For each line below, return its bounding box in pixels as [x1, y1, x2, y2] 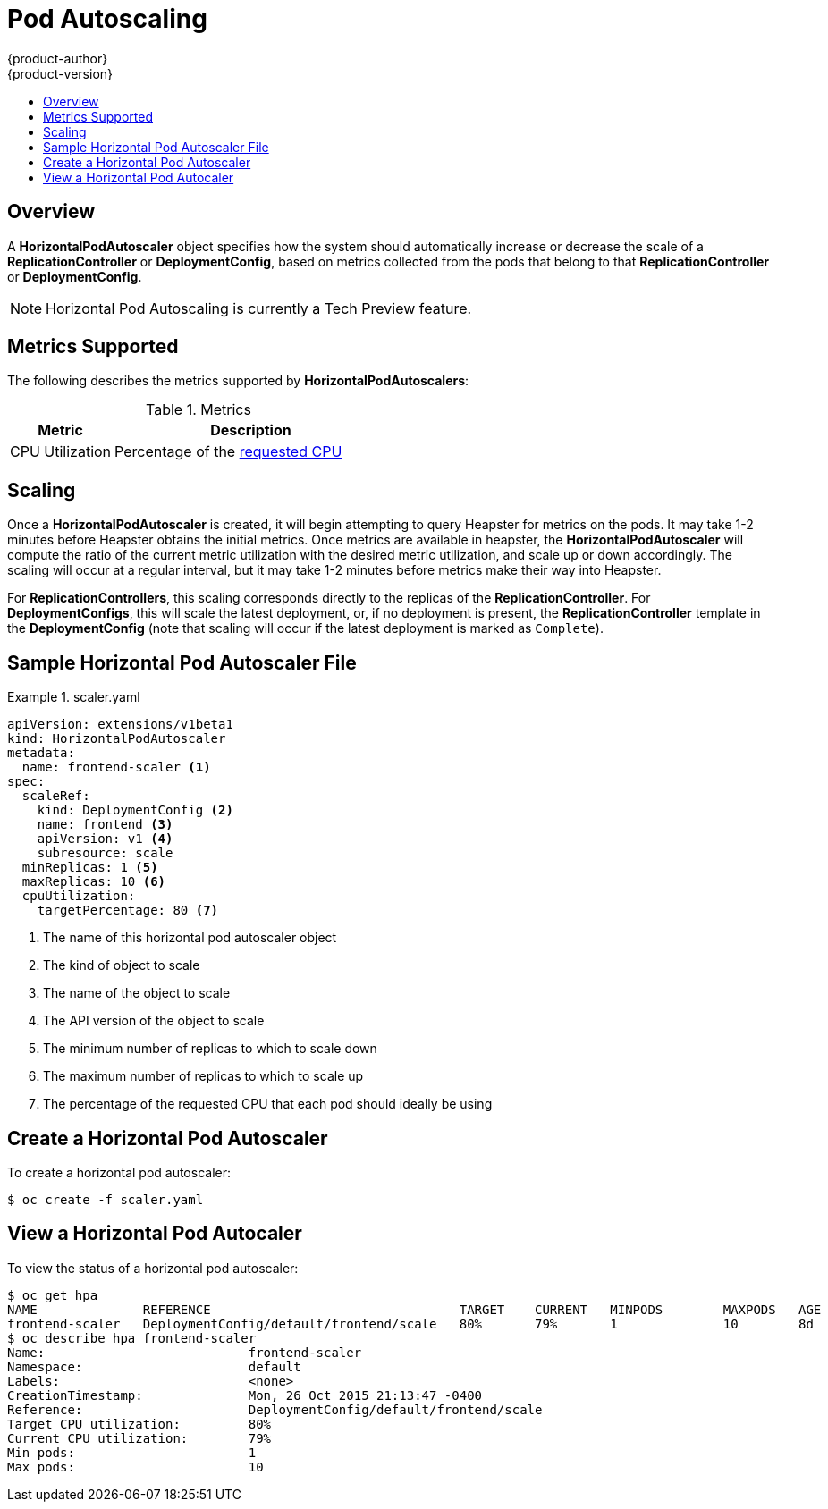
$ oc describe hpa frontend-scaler [7, 1330, 257, 1345]
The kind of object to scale [43, 957, 200, 974]
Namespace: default [7, 1359, 301, 1374]
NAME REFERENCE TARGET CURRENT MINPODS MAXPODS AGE [7, 1302, 822, 1317]
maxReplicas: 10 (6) [21, 874, 166, 889]
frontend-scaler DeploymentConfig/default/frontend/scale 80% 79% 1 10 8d [7, 1316, 814, 1331]
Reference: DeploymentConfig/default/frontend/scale [7, 1402, 543, 1417]
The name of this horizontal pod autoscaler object [43, 930, 337, 946]
